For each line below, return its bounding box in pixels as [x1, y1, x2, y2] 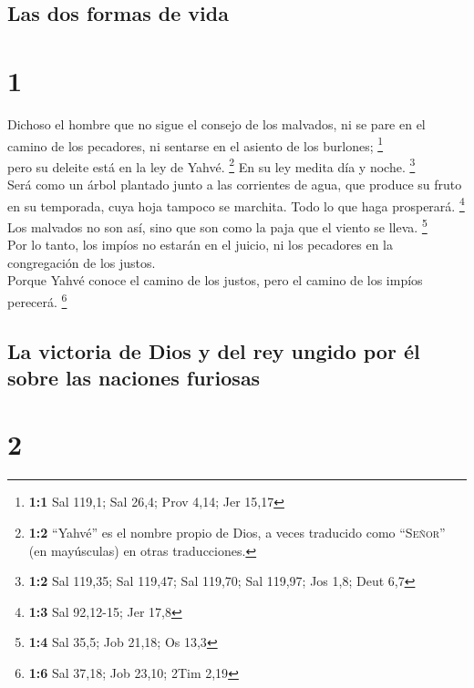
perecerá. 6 [7, 289, 67, 311]
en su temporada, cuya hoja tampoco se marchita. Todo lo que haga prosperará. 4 [7, 193, 465, 215]
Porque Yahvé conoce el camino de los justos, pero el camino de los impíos [7, 271, 423, 290]
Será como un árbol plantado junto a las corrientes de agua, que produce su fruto [7, 175, 462, 193]
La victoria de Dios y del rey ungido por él [7, 336, 420, 365]
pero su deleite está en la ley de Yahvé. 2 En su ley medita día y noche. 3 [7, 154, 416, 176]
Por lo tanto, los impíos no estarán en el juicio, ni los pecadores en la [7, 235, 394, 254]
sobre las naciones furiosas [7, 363, 261, 391]
